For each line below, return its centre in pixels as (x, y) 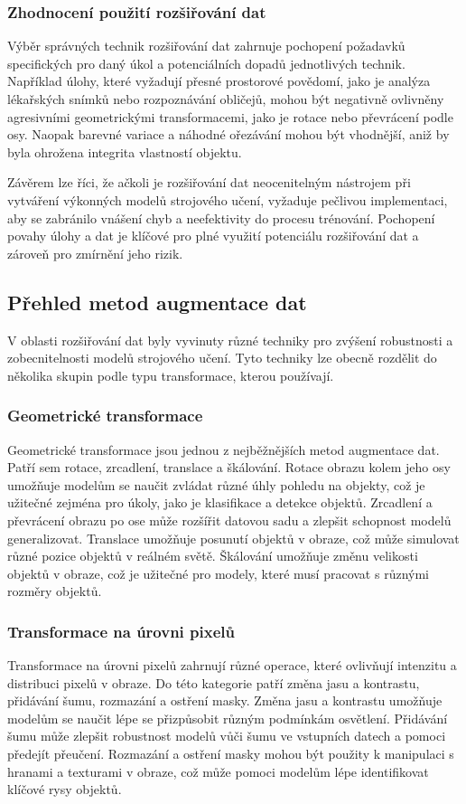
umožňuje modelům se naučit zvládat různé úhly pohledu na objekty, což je (216, 484)
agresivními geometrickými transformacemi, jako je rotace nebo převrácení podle (230, 116)
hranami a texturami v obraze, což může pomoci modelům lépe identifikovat (218, 771)
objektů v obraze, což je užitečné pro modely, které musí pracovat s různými (218, 573)
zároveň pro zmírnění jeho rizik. (95, 253)
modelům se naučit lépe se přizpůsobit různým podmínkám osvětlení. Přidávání (228, 718)
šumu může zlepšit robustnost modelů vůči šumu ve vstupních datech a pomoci (227, 736)
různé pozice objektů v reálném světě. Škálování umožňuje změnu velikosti (213, 556)
